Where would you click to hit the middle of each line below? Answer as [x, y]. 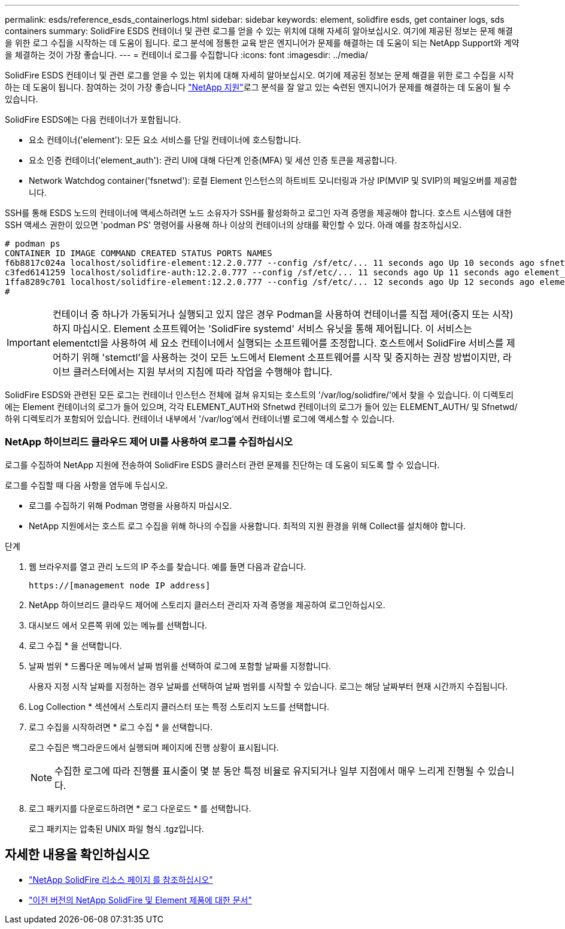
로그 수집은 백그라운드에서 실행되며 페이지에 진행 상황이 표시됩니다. [154, 747]
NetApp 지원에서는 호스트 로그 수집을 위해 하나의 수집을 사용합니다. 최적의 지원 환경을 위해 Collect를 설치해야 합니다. [247, 526]
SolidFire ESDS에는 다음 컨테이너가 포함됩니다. [93, 119]
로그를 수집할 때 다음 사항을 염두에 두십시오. [86, 485]
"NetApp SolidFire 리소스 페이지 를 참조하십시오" [121, 879]
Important [28, 342]
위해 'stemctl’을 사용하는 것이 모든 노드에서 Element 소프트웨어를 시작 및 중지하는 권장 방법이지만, [291, 357]
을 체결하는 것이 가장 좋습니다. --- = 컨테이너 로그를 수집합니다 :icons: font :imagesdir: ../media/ [186, 55]
